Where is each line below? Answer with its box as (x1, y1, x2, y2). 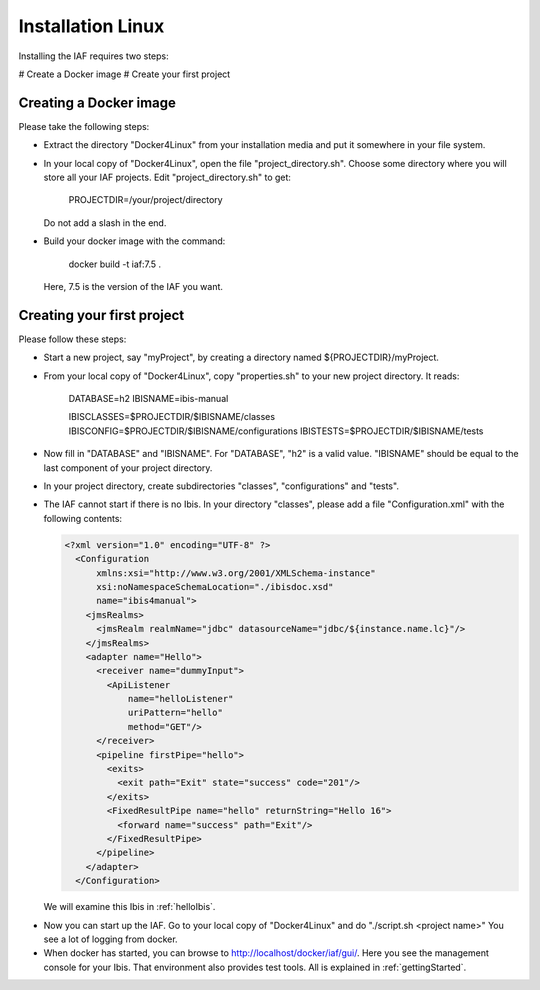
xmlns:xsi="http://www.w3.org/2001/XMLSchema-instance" (96, 567, 376, 579)
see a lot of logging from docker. (43, 933, 179, 945)
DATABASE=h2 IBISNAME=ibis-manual (68, 393, 229, 405)
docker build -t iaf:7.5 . (68, 258, 162, 270)
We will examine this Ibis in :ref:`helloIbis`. (43, 901, 216, 913)
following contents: (43, 512, 123, 524)
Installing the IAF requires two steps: (18, 50, 169, 62)
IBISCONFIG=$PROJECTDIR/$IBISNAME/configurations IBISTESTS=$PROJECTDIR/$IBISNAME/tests (68, 425, 484, 437)
